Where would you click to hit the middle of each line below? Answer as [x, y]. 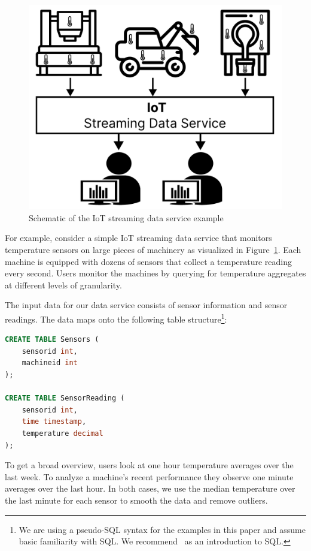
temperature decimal [62, 433]
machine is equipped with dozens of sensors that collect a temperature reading [149, 261]
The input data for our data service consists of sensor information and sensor [146, 305]
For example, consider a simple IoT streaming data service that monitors [138, 238]
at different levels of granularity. [63, 284]
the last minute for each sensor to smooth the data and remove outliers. [136, 500]
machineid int [50, 363]
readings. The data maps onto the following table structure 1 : [116, 318]
